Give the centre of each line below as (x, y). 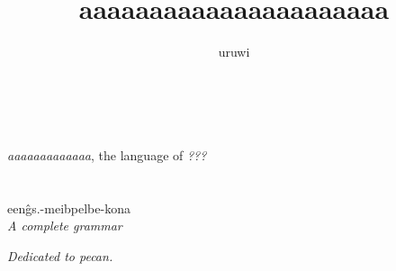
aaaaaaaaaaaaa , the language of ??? (107, 154)
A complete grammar (65, 226)
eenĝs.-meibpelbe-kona (69, 208)
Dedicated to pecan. (60, 255)
